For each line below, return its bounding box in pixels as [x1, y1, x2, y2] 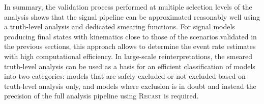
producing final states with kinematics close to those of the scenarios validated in [4, 31, 257, 41]
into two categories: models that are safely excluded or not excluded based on [4, 71, 246, 81]
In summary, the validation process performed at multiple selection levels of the [4, 2, 252, 12]
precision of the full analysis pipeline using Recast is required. [4, 90, 199, 101]
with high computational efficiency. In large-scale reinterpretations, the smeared [4, 50, 253, 61]
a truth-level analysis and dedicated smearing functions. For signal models [4, 21, 235, 32]
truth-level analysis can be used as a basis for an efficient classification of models [4, 61, 255, 71]
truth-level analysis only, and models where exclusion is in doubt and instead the [4, 80, 256, 91]
